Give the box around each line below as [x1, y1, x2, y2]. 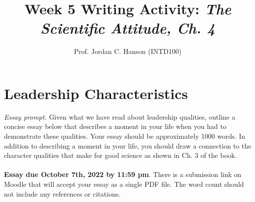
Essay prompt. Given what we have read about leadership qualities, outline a [4, 111, 235, 122]
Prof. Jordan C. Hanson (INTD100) [74, 46, 182, 56]
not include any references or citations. [4, 188, 121, 199]
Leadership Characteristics [4, 83, 188, 103]
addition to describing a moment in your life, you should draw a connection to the [4, 140, 252, 151]
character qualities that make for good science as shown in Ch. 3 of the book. [4, 150, 237, 160]
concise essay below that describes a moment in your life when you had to [4, 121, 227, 131]
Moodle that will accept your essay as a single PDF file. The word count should [4, 179, 244, 189]
